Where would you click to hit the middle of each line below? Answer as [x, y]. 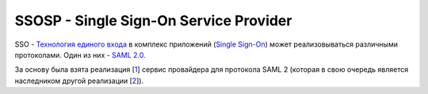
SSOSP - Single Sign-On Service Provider [153, 21]
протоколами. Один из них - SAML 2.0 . [80, 55]
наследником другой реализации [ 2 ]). [79, 81]
